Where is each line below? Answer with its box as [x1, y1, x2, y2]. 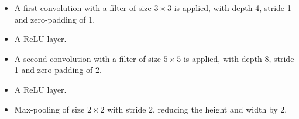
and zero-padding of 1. [14, 13, 95, 25]
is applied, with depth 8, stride [183, 52, 294, 64]
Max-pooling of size [14, 103, 85, 115]
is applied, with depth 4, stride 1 [174, 2, 291, 13]
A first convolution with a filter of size [14, 2, 152, 13]
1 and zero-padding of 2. [14, 64, 102, 76]
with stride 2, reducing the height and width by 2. [107, 103, 287, 115]
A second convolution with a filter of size [14, 52, 161, 64]
